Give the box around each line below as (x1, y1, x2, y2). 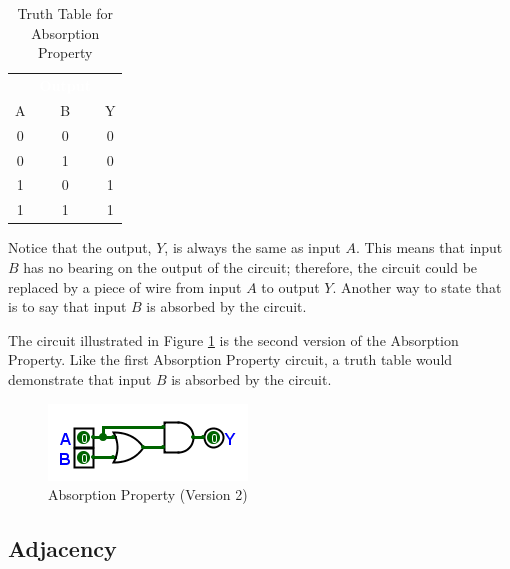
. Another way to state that (332, 276, 502, 297)
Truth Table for (17, 3, 113, 23)
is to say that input (8, 296, 127, 317)
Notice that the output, (8, 237, 152, 258)
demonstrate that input (8, 368, 152, 389)
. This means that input (355, 237, 503, 258)
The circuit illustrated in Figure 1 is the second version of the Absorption (8, 329, 459, 350)
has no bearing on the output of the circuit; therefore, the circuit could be (23, 256, 478, 277)
